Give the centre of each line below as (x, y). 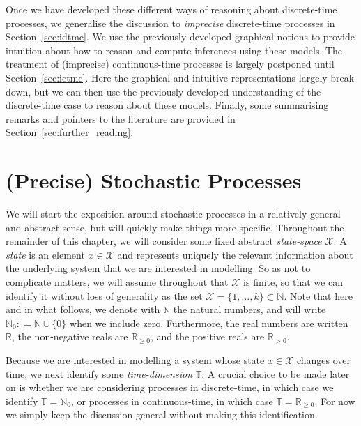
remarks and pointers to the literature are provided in (121, 118)
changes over (323, 360)
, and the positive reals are (208, 336)
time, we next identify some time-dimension (99, 373)
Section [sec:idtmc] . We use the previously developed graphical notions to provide (180, 37)
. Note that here (318, 295)
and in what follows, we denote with (83, 309)
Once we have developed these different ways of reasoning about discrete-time (171, 9)
